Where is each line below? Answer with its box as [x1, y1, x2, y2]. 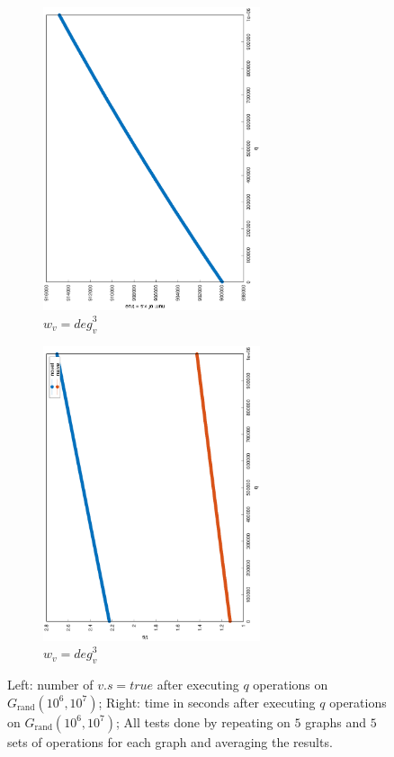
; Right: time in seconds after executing [98, 692, 316, 711]
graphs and [305, 712, 366, 731]
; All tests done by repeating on [115, 712, 291, 731]
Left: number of [7, 674, 94, 693]
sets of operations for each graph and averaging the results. [7, 732, 333, 751]
